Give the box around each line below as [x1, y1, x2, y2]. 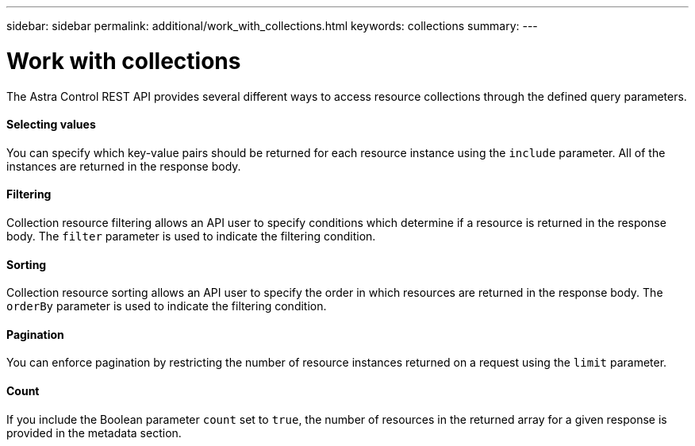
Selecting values [6, 117, 96, 132]
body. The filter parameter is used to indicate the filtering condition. [6, 229, 376, 243]
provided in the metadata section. [6, 425, 182, 440]
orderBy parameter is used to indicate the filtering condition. [6, 299, 327, 313]
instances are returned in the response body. [6, 159, 241, 173]
